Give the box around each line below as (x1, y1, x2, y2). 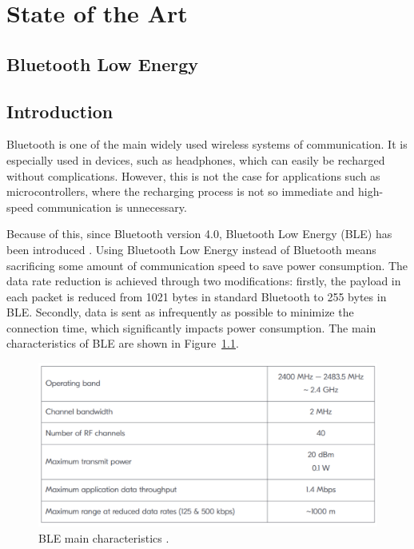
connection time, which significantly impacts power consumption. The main (6, 319, 376, 336)
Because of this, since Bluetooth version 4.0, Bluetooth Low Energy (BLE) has (6, 225, 392, 242)
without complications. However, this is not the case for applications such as (6, 167, 380, 184)
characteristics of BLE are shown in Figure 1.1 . (6, 335, 239, 352)
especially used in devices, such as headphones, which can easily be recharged (6, 151, 385, 168)
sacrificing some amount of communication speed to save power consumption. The (6, 257, 408, 273)
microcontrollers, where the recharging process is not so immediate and (6, 183, 355, 200)
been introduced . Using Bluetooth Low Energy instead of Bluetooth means (6, 241, 376, 257)
